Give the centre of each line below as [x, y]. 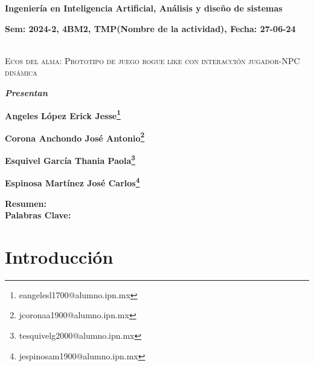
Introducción [59, 256]
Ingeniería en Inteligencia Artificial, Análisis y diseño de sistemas [144, 8]
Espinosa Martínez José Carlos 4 [72, 182]
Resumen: [26, 203]
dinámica [21, 72]
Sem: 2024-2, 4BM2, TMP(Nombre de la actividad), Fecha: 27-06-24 [150, 28]
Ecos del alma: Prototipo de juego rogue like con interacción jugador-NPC [152, 60]
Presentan [26, 92]
